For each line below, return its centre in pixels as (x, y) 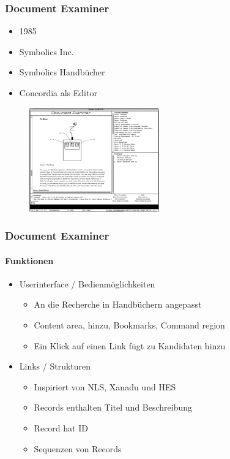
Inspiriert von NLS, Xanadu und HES (105, 386)
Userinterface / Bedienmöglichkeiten (87, 283)
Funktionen (29, 260)
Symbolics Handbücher (62, 72)
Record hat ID (61, 427)
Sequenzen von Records (78, 448)
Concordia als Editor (58, 93)
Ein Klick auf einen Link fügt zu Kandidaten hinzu (130, 345)
